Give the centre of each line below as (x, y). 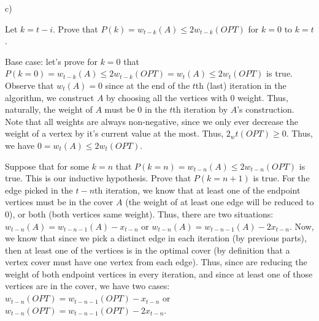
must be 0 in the (136, 109)
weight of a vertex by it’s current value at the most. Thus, (114, 133)
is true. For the (281, 178)
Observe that (29, 85)
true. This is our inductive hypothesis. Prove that (98, 178)
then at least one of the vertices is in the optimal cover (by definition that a (148, 250)
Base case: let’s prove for (51, 61)
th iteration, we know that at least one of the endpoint (198, 190)
